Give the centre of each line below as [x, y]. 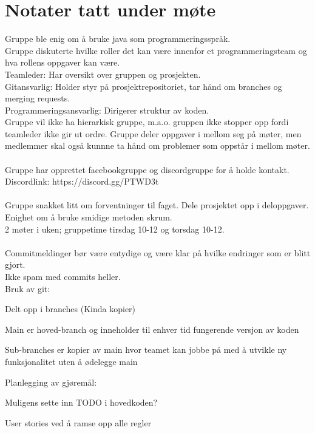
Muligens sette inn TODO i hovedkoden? [81, 402]
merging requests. [38, 98]
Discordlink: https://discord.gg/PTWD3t [82, 181]
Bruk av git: [28, 288]
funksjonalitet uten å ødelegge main [71, 361]
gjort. [15, 264]
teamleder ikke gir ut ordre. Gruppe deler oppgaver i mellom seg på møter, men [153, 133]
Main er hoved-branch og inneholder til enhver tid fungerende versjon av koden [152, 329]
